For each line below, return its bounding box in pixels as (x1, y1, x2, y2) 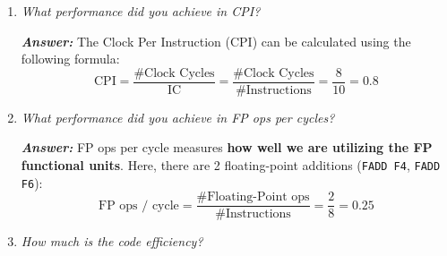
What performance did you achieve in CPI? (21, 2, 261, 20)
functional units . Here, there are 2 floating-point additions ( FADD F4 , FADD (21, 156, 441, 175)
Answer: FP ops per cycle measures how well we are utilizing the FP (21, 138, 433, 157)
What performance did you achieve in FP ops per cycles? (21, 107, 335, 126)
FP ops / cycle (98, 199, 179, 212)
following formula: (21, 49, 120, 68)
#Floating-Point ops (196, 191, 310, 204)
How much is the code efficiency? (21, 232, 203, 251)
